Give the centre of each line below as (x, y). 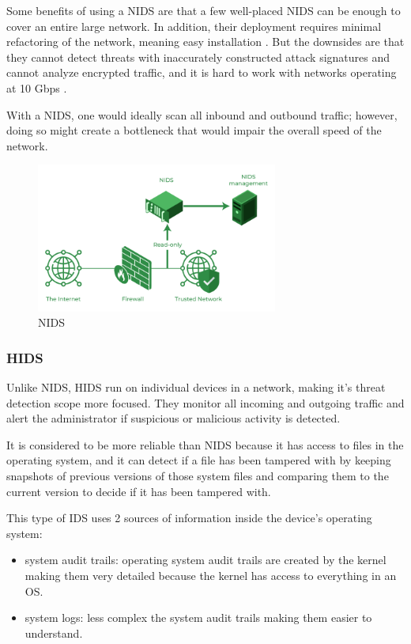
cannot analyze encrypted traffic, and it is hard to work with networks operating (202, 72)
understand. (54, 633)
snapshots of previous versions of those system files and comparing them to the (198, 475)
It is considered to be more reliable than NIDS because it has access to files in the (205, 444)
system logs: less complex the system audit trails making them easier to (198, 617)
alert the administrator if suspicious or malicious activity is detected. (173, 418)
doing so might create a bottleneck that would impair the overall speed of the (194, 130)
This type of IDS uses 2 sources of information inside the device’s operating (189, 518)
